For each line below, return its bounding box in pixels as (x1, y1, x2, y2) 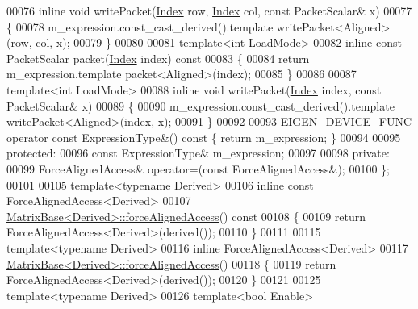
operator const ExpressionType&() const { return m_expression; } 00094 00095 (6, 128, 401, 145)
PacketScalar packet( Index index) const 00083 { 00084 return (6, 49, 310, 66)
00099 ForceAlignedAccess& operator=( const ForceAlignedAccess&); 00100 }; (6, 160, 390, 177)
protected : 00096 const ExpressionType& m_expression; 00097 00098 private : (6, 144, 390, 161)
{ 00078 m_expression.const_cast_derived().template (6, 18, 274, 35)
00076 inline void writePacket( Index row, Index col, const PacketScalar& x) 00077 (6, 2, 412, 19)
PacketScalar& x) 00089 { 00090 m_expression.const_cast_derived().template (6, 97, 395, 114)
